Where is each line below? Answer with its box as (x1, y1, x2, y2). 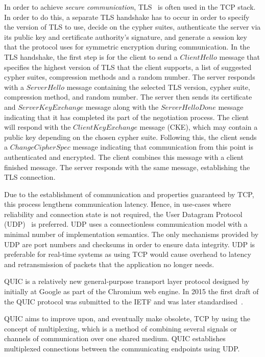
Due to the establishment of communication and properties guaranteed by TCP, (4, 188, 254, 199)
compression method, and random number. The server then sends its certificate (4, 91, 252, 102)
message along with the (85, 101, 159, 112)
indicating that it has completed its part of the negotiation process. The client (4, 111, 249, 122)
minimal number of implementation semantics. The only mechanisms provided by (4, 229, 259, 240)
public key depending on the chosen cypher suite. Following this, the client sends (4, 131, 257, 142)
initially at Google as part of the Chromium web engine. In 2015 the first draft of (4, 286, 259, 297)
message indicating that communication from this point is (73, 141, 253, 152)
